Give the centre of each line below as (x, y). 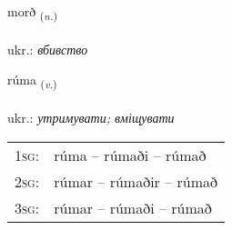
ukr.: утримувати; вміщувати (91, 118)
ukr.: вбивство (48, 49)
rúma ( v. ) (32, 81)
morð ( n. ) (33, 12)
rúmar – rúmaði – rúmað (133, 207)
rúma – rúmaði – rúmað (130, 155)
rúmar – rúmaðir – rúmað (136, 181)
